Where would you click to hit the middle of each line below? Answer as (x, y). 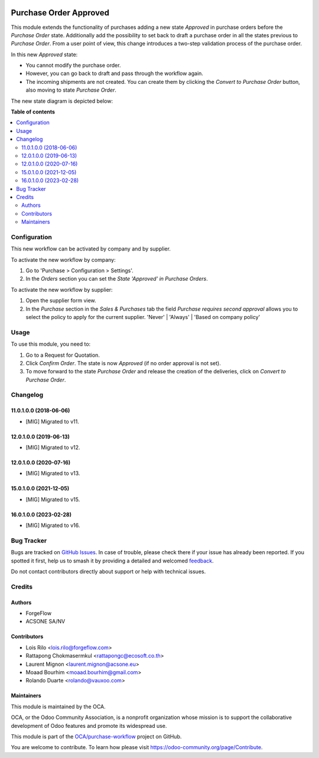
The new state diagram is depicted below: (62, 101)
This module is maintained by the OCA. (58, 707)
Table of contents (33, 112)
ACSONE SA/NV (45, 622)
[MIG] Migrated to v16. (53, 525)
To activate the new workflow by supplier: (62, 289)
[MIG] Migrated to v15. (53, 499)
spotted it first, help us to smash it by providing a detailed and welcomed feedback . (112, 561)
